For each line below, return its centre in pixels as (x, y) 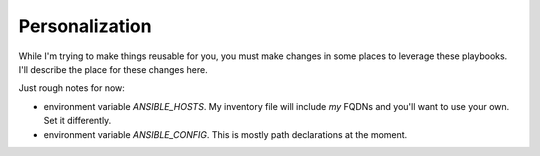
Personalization (85, 26)
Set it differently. (77, 121)
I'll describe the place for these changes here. (113, 69)
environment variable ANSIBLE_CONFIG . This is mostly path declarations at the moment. (225, 134)
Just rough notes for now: (71, 88)
